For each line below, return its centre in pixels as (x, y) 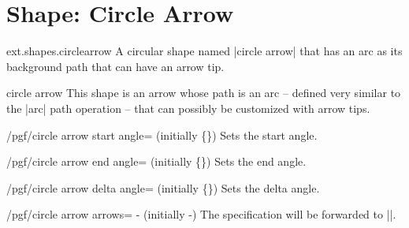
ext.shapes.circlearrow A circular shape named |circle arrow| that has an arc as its (204, 51)
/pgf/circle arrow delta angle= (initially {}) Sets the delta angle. (163, 187)
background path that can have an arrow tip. (115, 66)
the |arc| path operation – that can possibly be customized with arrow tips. (188, 108)
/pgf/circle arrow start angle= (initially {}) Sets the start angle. (162, 135)
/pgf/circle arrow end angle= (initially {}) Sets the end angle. (156, 161)
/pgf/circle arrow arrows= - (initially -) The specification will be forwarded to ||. (201, 214)
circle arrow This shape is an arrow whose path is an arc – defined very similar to (204, 93)
